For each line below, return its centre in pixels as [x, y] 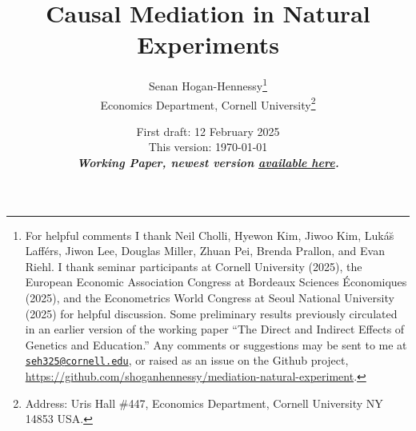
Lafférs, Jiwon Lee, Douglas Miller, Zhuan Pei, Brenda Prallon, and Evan [205, 251]
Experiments [208, 44]
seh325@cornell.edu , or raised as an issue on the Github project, [187, 360]
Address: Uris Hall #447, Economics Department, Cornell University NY [204, 403]
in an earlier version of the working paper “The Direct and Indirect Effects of [215, 329]
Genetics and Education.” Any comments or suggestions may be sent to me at [216, 344]
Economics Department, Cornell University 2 [208, 103]
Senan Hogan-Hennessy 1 [208, 84]
